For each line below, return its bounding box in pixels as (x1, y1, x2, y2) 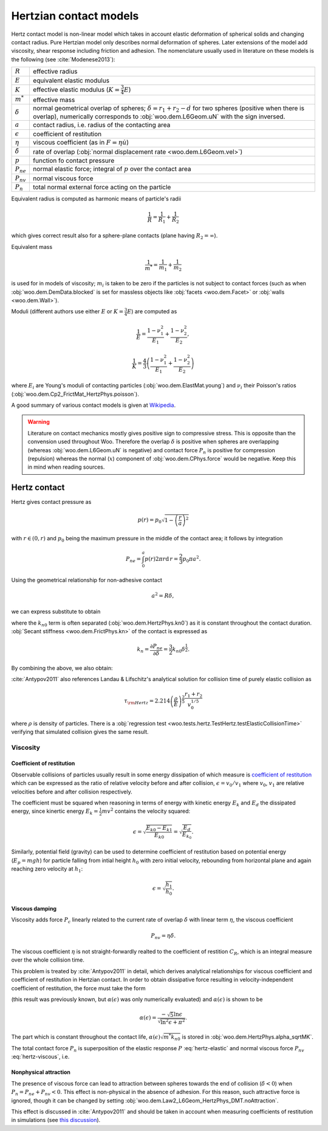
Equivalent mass (11, 243, 53, 250)
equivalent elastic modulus (33, 76, 109, 84)
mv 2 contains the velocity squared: (101, 807, 191, 815)
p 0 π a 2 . (182, 554, 201, 564)
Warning (27, 418, 50, 426)
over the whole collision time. (11, 956, 85, 963)
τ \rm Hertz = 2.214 (124, 698, 170, 706)
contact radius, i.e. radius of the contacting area (33, 121, 171, 129)
